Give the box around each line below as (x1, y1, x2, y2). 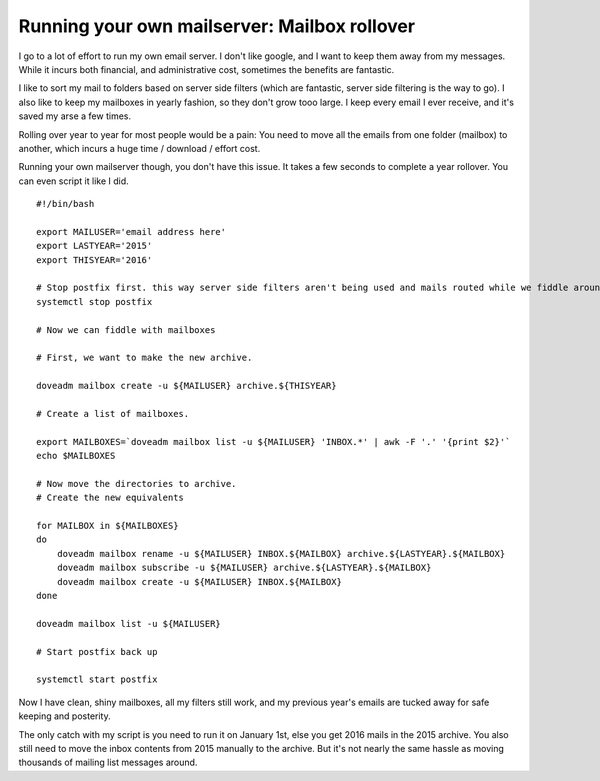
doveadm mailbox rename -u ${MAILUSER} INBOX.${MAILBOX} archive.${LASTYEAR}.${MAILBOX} (56, 548, 506, 559)
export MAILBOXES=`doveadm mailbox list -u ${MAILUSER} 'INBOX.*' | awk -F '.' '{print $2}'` (36, 436, 511, 447)
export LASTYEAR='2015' (36, 240, 153, 252)
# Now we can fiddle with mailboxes (36, 324, 216, 335)
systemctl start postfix (36, 674, 158, 685)
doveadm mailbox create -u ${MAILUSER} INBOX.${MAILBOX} (56, 576, 342, 587)
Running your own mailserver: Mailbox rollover (18, 15, 415, 37)
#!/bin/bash (36, 198, 95, 210)
